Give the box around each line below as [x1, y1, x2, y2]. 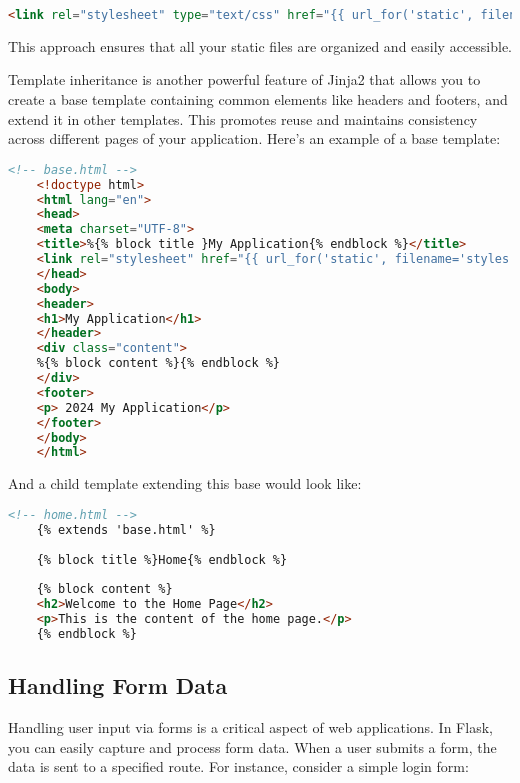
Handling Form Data [8, 670, 228, 701]
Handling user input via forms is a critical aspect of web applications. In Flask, [8, 717, 493, 738]
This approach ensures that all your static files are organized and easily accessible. [8, 35, 512, 56]
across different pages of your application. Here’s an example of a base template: [8, 128, 501, 149]
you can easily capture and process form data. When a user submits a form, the [8, 736, 497, 757]
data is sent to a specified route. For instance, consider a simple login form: [8, 756, 469, 777]
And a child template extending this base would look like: [8, 473, 362, 494]
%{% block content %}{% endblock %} [36, 356, 281, 371]
